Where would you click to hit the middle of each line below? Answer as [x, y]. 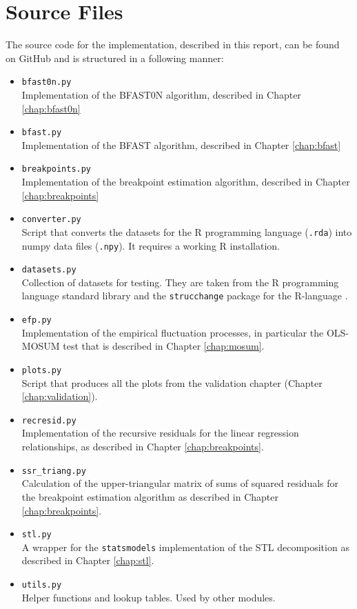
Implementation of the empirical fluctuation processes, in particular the [173, 332]
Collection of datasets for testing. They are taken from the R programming [180, 282]
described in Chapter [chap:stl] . [88, 560]
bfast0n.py [47, 82]
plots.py [42, 370]
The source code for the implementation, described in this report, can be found [173, 44]
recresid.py [49, 420]
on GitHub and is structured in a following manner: [115, 58]
